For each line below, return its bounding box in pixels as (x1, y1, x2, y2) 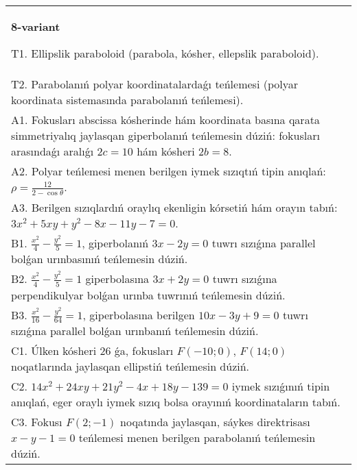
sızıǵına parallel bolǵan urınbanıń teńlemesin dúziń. (11, 323, 259, 339)
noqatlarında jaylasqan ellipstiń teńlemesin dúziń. (11, 358, 250, 375)
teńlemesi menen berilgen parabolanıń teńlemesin (78, 430, 316, 446)
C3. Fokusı (11, 414, 62, 430)
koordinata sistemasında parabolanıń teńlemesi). (11, 92, 244, 108)
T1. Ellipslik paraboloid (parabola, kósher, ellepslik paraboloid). (11, 45, 319, 61)
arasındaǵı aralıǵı (11, 143, 94, 159)
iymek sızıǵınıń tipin (231, 378, 330, 395)
